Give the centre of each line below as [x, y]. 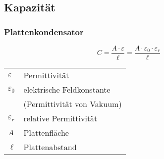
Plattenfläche [46, 133]
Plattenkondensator [44, 31]
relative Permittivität [60, 118]
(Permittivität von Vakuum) [73, 104]
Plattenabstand [50, 147]
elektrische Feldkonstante [67, 90]
